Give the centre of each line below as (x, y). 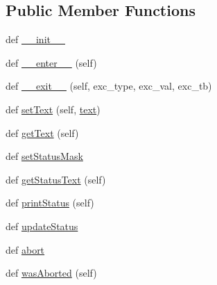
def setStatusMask (44, 156)
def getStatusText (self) (56, 179)
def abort (25, 249)
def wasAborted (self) (51, 273)
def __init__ (35, 39)
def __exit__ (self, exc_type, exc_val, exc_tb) (109, 86)
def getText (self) (42, 132)
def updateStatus (42, 226)
